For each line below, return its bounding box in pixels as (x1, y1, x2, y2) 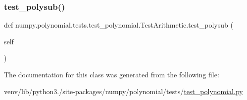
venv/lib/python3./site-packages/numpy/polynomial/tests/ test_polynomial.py (4, 86, 243, 96)
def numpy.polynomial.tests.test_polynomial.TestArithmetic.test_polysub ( (4, 20, 233, 30)
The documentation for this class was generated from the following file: (4, 69, 219, 79)
